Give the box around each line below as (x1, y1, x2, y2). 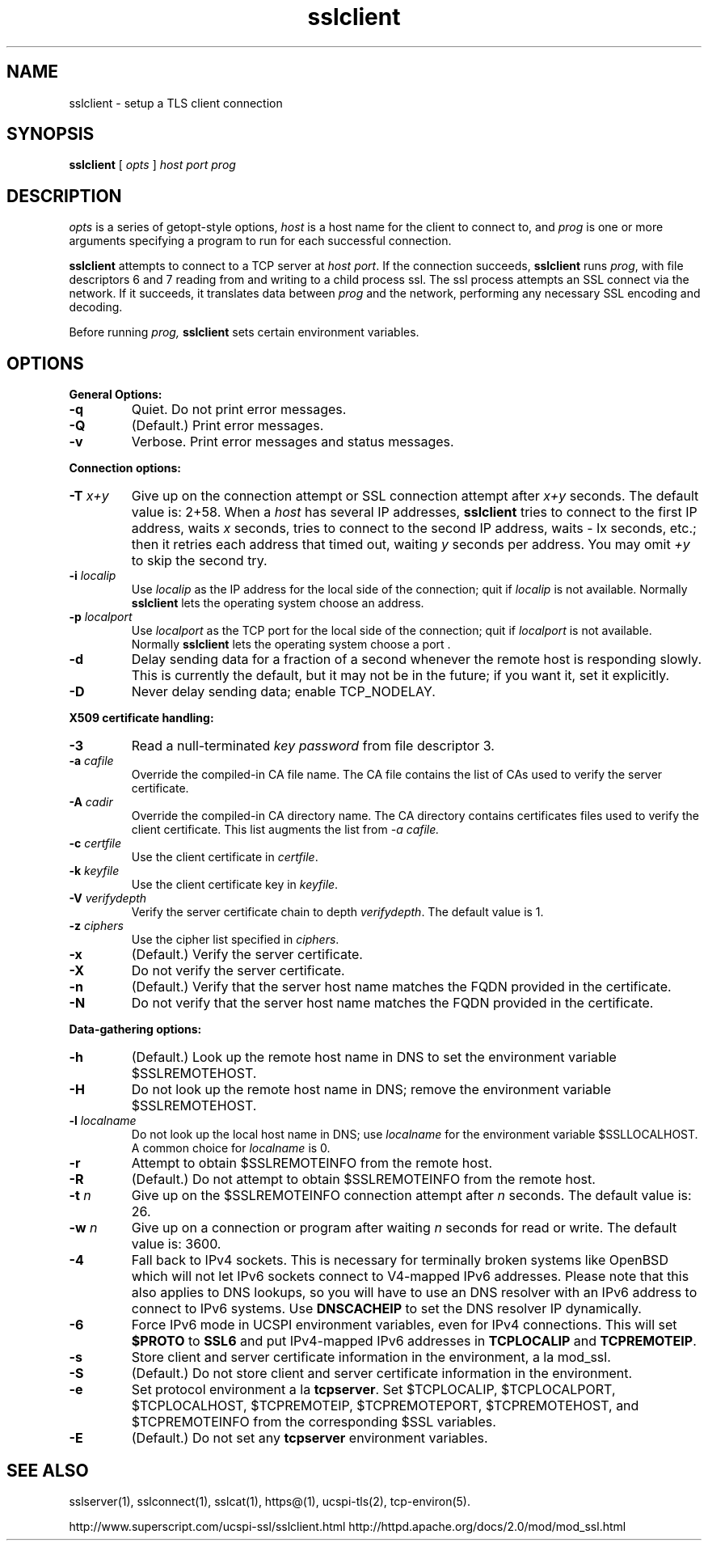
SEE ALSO (6, 1460, 89, 1481)
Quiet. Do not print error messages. (131, 401, 347, 418)
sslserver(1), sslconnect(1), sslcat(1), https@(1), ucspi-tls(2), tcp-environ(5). (69, 1494, 471, 1508)
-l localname (69, 1114, 137, 1128)
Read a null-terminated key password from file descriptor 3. (131, 738, 495, 754)
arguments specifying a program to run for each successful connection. (69, 234, 452, 248)
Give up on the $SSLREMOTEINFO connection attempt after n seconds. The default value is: (131, 1187, 692, 1204)
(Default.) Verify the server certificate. (131, 946, 363, 963)
